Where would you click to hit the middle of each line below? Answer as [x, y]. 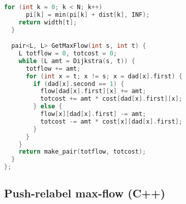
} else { [48, 107]
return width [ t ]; [48, 22]
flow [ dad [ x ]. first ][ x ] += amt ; [93, 91]
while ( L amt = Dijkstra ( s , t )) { [77, 61]
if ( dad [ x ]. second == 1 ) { [79, 84]
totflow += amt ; [53, 68]
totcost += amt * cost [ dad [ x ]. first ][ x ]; [111, 99]
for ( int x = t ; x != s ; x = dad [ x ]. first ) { [104, 76]
